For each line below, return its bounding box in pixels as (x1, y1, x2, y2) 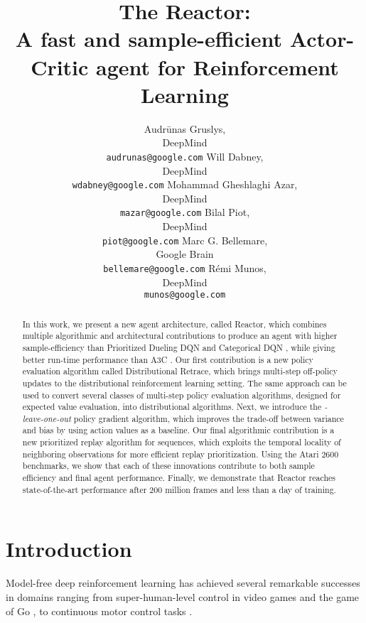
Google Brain (156, 247, 214, 261)
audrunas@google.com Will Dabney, (106, 148, 264, 163)
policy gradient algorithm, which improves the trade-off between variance (73, 412, 344, 424)
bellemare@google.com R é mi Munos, (103, 260, 267, 275)
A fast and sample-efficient (15, 24, 283, 53)
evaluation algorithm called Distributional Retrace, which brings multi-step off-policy (22, 365, 338, 377)
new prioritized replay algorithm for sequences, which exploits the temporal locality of (22, 436, 341, 448)
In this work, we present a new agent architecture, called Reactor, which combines (22, 318, 327, 330)
